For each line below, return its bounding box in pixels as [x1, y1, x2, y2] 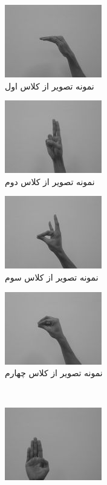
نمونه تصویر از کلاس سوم [5, 270, 99, 283]
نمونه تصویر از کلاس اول [5, 79, 94, 92]
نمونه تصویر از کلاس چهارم [5, 366, 103, 379]
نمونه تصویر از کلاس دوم [5, 175, 95, 187]
